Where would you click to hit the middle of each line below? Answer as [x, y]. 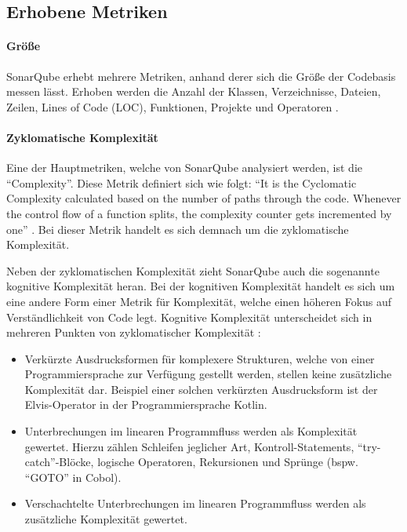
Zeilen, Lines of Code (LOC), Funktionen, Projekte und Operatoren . [173, 106]
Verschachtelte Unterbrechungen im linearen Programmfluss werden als [195, 503]
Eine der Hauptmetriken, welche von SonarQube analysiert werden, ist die [185, 168]
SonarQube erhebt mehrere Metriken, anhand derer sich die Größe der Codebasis [201, 76]
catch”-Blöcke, [59, 462]
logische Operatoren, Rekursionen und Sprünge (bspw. [228, 462]
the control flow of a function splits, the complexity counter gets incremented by [199, 213]
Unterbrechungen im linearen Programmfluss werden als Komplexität [191, 431]
